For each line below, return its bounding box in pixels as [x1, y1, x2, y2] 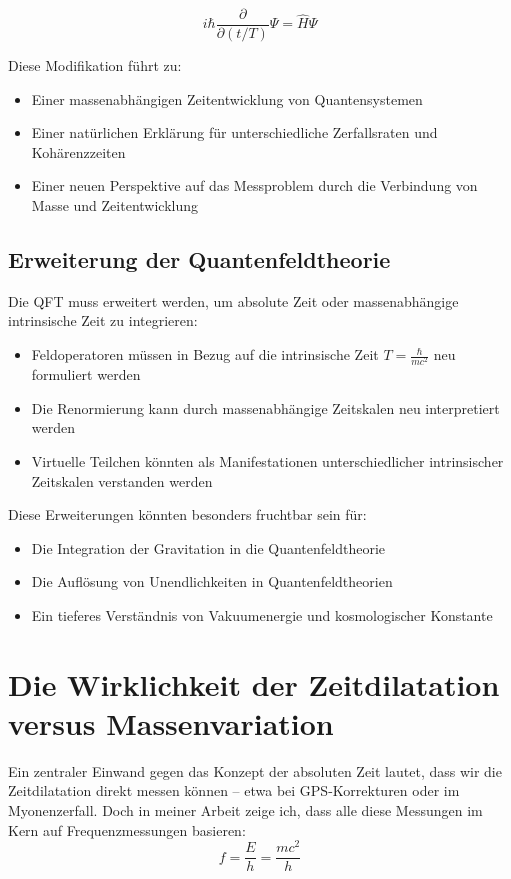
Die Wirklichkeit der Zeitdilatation [8, 663, 500, 704]
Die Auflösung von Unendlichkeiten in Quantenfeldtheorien [31, 571, 393, 592]
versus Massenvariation [8, 702, 334, 743]
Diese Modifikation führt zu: [8, 55, 182, 76]
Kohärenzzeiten [31, 141, 126, 162]
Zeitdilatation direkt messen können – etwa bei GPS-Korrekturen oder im [8, 780, 460, 801]
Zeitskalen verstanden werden [31, 470, 213, 491]
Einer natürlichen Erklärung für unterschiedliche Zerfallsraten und [31, 122, 438, 143]
